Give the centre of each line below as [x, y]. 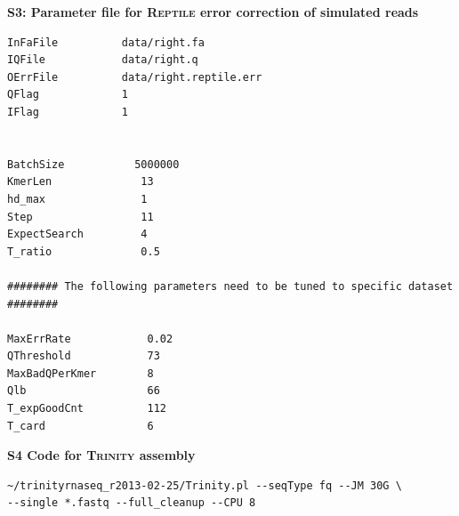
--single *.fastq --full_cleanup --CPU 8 [132, 503]
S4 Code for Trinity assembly [101, 455]
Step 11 [81, 217]
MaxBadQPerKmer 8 [81, 373]
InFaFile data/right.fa [106, 42]
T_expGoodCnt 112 [87, 409]
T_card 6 [81, 426]
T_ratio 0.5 [84, 251]
